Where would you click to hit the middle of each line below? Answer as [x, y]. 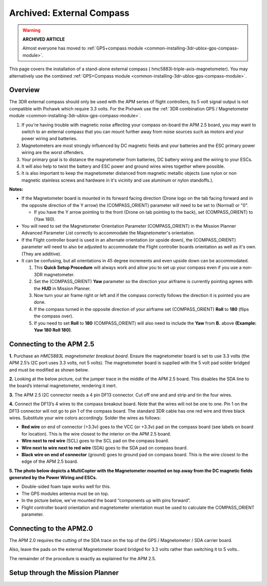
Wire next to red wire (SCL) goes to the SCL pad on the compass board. [95, 441]
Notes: [16, 189]
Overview [24, 90]
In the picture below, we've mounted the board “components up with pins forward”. [106, 500]
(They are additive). [42, 254]
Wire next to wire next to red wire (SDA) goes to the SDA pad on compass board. [105, 447]
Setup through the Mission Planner [64, 572]
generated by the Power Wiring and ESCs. [53, 478]
